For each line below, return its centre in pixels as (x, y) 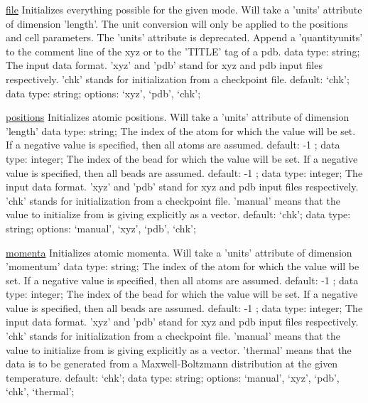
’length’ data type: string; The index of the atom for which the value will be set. (181, 130)
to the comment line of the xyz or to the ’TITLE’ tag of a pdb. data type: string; (183, 51)
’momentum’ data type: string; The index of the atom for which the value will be (183, 266)
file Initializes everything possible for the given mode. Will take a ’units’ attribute (184, 9)
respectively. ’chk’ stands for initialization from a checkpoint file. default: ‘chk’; (178, 79)
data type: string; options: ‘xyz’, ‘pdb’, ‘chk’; (103, 93)
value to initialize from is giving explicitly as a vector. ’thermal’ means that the (179, 349)
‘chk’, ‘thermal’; (40, 391)
